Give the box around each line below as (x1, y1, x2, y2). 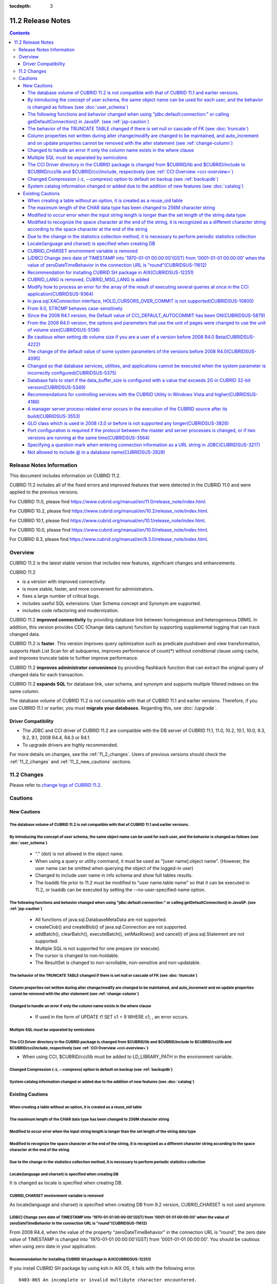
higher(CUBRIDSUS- (214, 391, 259, 398)
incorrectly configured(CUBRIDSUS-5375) (27, 370, 117, 376)
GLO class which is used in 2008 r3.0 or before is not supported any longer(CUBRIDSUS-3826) (27, 420, 229, 426)
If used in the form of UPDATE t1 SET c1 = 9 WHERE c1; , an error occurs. (35, 1014, 189, 1020)
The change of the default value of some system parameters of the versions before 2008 (27, 348, 216, 354)
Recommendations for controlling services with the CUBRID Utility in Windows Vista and (27, 391, 214, 398)
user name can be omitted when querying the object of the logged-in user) (35, 865, 194, 871)
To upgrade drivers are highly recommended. (22, 742, 118, 748)
